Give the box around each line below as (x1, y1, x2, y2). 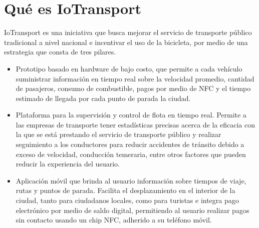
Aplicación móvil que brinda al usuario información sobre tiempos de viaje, (16, 175, 246, 185)
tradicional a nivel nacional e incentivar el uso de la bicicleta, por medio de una (4, 36, 248, 47)
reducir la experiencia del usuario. (16, 158, 120, 169)
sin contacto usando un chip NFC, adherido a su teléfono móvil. (16, 214, 212, 225)
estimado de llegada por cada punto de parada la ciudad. (16, 92, 191, 103)
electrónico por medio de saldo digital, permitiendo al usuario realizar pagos (16, 204, 249, 215)
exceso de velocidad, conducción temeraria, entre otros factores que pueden (16, 148, 246, 159)
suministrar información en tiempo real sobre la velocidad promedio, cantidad (16, 73, 254, 83)
